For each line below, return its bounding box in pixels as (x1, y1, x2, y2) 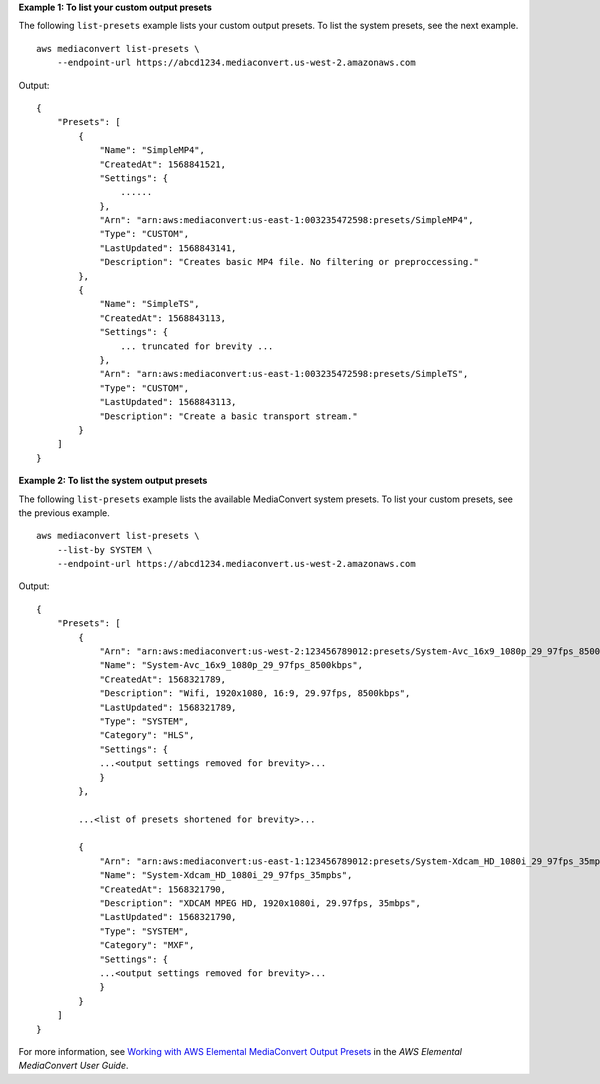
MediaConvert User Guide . (18, 1060, 129, 1072)
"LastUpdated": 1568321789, (99, 701, 237, 713)
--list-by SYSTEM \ (56, 544, 153, 555)
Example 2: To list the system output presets (18, 475, 208, 487)
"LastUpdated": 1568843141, (99, 242, 237, 254)
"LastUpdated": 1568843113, (99, 396, 237, 408)
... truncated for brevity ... (120, 340, 274, 352)
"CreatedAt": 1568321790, (99, 883, 227, 895)
